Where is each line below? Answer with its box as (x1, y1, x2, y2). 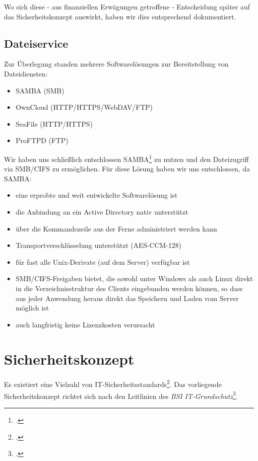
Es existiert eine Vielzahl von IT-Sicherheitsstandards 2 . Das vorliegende (4, 378, 222, 389)
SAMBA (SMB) (15, 85, 64, 95)
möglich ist (15, 303, 49, 313)
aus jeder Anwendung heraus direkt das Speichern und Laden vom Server (15, 293, 239, 303)
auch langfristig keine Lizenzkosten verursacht (15, 319, 155, 329)
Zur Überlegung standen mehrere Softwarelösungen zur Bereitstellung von (4, 59, 229, 69)
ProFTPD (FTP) (15, 135, 68, 146)
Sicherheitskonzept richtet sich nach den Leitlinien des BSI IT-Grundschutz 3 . (4, 389, 238, 401)
